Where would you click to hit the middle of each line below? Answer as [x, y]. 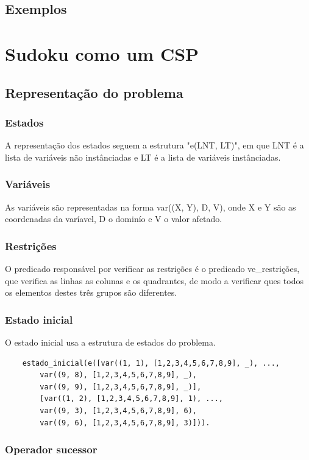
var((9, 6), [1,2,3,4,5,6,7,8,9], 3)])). [125, 423]
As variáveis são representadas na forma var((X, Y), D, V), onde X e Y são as [151, 207]
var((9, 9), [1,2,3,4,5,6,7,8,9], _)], [121, 387]
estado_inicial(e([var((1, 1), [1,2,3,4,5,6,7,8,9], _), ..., [151, 363]
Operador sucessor [51, 449]
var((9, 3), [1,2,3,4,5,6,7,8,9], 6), [118, 410]
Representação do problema [94, 92]
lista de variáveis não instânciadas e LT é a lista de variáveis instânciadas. [143, 157]
